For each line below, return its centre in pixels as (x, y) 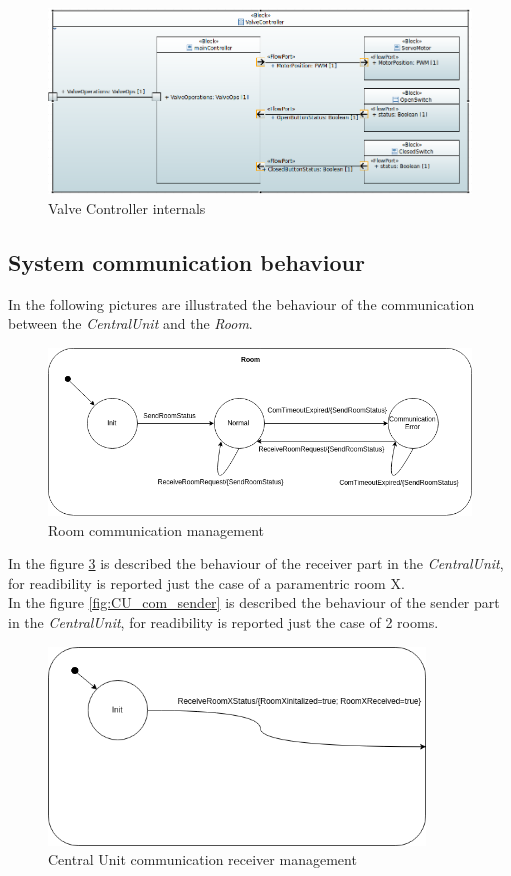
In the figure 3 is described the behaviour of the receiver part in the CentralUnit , (256, 563)
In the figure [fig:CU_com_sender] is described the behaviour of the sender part (254, 602)
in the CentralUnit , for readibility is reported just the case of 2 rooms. (223, 622)
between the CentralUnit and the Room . (130, 323)
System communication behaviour (186, 261)
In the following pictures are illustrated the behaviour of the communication (241, 303)
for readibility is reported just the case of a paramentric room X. (206, 582)
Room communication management (156, 529)
